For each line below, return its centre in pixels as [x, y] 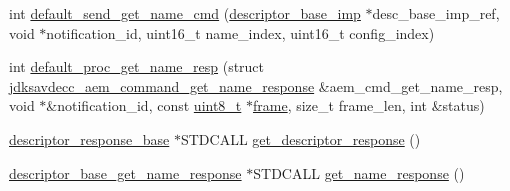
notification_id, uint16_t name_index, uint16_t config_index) [240, 32]
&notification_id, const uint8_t [144, 105]
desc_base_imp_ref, [436, 13]
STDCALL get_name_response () [359, 172]
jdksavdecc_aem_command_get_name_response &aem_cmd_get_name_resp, [256, 85]
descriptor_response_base [89, 138]
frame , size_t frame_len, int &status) [368, 105]
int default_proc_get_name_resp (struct [137, 66]
